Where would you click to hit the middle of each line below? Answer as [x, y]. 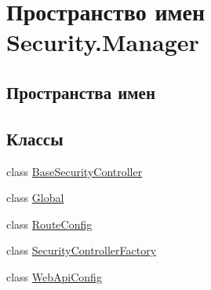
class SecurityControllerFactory [82, 250]
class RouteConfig [49, 224]
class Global [35, 198]
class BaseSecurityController [75, 171]
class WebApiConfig [54, 276]
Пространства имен [81, 92]
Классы [35, 138]
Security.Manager [103, 42]
